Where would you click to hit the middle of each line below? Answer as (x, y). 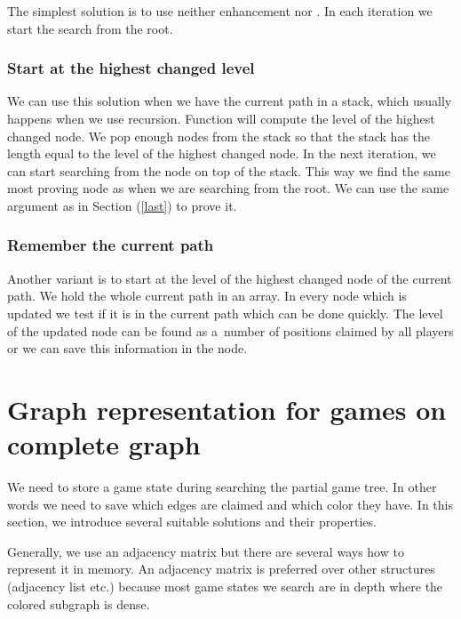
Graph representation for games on (227, 409)
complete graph (104, 444)
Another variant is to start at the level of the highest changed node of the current (230, 278)
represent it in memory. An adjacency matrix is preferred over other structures (221, 569)
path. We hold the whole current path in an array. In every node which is (207, 296)
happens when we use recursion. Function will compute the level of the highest (221, 118)
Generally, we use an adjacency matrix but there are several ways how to (206, 551)
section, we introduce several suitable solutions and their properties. (192, 522)
